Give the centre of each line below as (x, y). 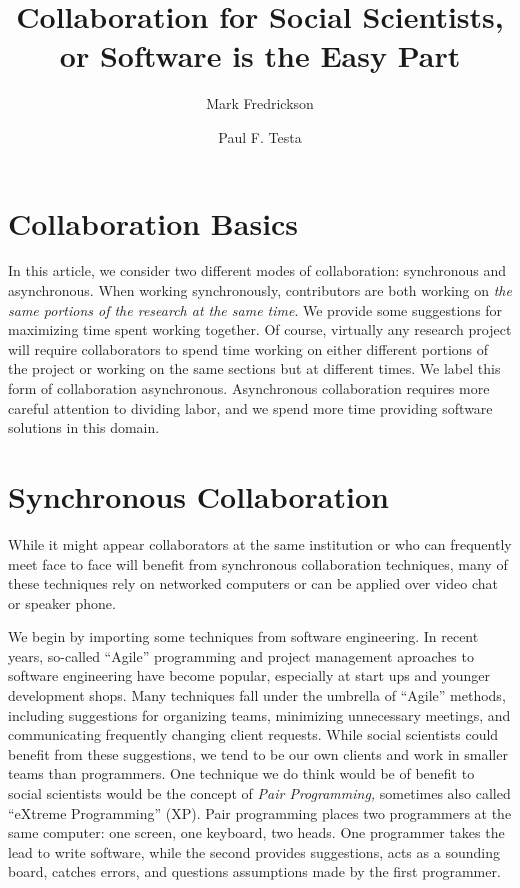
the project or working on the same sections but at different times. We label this (254, 368)
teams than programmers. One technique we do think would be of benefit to (241, 773)
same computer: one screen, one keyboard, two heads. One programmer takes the (256, 832)
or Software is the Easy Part (260, 55)
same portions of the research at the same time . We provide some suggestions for (255, 309)
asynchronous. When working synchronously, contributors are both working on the (260, 290)
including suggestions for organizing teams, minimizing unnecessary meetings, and (259, 714)
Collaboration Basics (153, 222)
